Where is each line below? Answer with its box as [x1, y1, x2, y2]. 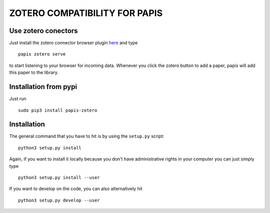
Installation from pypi [9, 82, 77, 91]
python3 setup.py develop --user [18, 197, 100, 203]
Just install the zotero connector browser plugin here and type [9, 40, 138, 46]
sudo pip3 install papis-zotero [18, 107, 97, 113]
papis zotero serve [18, 51, 66, 57]
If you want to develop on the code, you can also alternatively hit [9, 185, 142, 192]
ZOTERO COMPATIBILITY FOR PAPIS [9, 7, 162, 18]
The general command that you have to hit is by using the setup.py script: [9, 133, 164, 139]
